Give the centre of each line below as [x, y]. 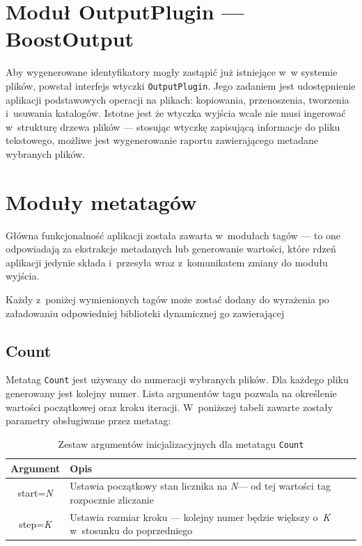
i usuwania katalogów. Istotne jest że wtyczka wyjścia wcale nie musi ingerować [176, 113]
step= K [35, 523]
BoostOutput [70, 39]
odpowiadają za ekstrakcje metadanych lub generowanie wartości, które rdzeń [171, 249]
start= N [35, 493]
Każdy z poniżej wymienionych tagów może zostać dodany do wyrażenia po [167, 299]
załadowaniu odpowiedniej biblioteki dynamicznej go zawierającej [145, 313]
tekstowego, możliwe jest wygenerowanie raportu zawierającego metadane [162, 140]
